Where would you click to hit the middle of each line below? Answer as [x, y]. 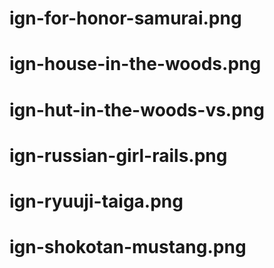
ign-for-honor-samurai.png [125, 18]
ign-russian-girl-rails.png [118, 155]
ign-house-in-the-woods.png [135, 64]
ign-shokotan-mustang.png [128, 247]
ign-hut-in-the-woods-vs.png [137, 109]
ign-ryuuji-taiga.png [96, 201]
